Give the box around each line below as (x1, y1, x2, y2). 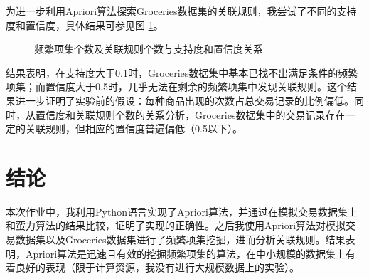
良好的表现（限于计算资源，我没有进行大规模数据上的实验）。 (15, 260, 299, 275)
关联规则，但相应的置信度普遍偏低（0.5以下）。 (25, 121, 242, 136)
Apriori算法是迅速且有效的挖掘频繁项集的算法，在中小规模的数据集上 (25, 246, 346, 260)
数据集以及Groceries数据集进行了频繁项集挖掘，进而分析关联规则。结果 (15, 232, 346, 247)
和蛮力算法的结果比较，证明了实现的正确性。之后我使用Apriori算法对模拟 (6, 218, 346, 233)
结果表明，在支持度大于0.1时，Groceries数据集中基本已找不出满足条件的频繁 (6, 65, 358, 80)
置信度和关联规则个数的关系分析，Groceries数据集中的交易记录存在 (35, 107, 346, 122)
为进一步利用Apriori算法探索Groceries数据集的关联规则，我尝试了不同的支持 (6, 4, 357, 18)
